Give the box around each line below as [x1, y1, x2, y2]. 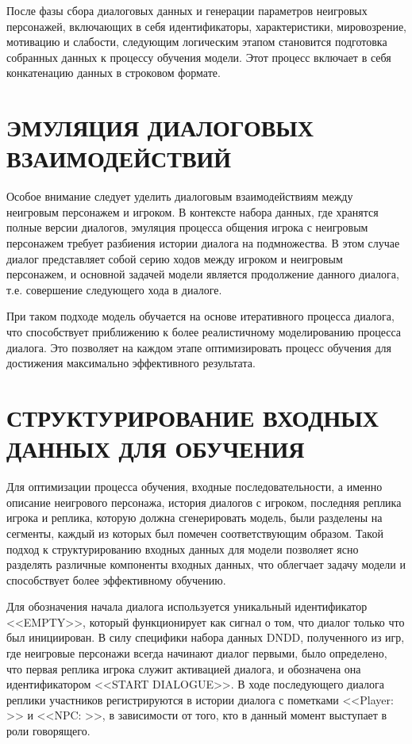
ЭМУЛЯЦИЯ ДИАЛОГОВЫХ [6, 111, 314, 144]
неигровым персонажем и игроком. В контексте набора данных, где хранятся [6, 203, 379, 220]
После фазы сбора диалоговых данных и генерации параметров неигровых [6, 2, 368, 18]
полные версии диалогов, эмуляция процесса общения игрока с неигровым [6, 219, 368, 236]
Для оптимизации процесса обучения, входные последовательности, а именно [6, 478, 383, 495]
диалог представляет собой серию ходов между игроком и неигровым [6, 250, 343, 267]
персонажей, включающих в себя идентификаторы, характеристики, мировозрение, [6, 17, 406, 34]
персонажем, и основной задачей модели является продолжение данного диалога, [6, 266, 399, 282]
